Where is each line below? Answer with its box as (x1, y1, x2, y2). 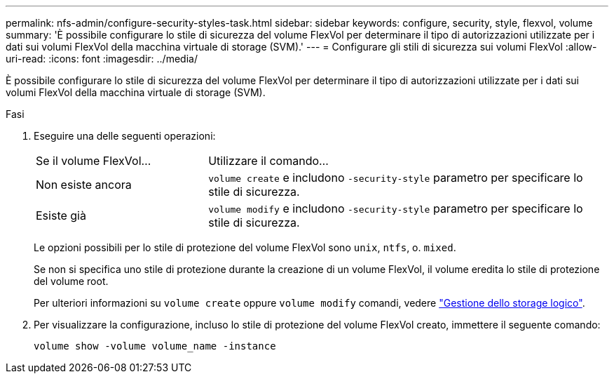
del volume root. (34, 275, 109, 287)
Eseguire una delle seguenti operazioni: (34, 130, 216, 142)
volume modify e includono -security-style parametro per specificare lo (208, 201, 583, 215)
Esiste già (36, 208, 86, 222)
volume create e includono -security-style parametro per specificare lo (208, 171, 583, 185)
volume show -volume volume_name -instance (34, 340, 276, 352)
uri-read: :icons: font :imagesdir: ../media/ (6, 53, 198, 65)
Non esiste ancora (36, 178, 132, 192)
